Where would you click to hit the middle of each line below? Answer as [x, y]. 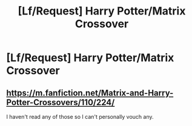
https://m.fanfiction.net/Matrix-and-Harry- [90, 93]
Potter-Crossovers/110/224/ [61, 102]
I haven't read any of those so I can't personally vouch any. [80, 117]
